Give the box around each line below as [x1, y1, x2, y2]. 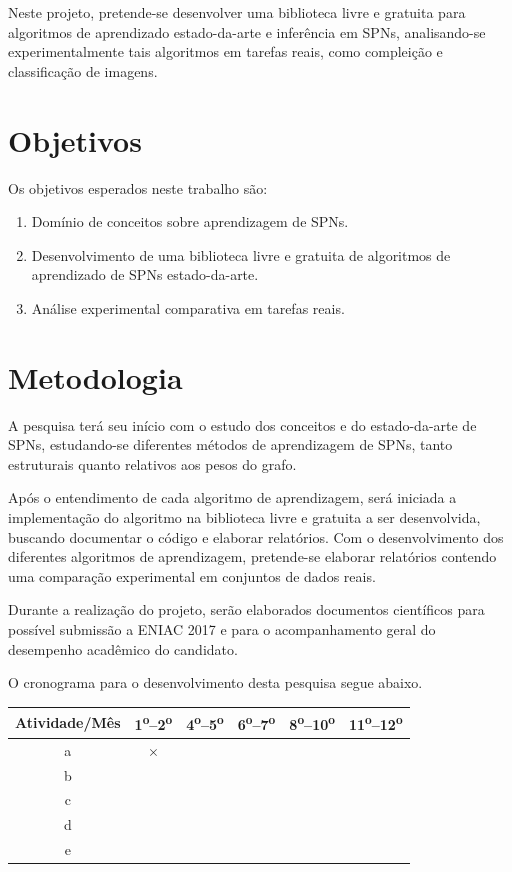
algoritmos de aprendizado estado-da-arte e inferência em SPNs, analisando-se [8, 21, 486, 42]
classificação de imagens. [8, 60, 158, 81]
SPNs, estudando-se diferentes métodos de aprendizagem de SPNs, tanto [8, 434, 453, 455]
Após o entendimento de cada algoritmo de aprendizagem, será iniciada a [8, 487, 457, 508]
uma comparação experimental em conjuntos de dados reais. [8, 565, 376, 586]
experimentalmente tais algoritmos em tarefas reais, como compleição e [8, 41, 443, 62]
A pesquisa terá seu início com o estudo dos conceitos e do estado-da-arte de [8, 414, 477, 435]
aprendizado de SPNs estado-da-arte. [31, 264, 259, 285]
